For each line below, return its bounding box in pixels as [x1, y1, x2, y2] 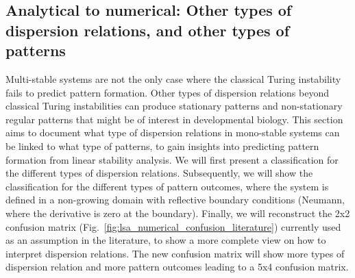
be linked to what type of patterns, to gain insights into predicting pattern [5, 138, 319, 153]
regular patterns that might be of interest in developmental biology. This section [5, 112, 343, 126]
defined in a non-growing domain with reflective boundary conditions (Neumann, [5, 192, 345, 207]
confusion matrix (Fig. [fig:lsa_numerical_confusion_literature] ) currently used [5, 219, 341, 233]
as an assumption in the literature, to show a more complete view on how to [5, 233, 326, 247]
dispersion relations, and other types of [5, 19, 290, 40]
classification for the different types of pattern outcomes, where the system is [5, 179, 329, 193]
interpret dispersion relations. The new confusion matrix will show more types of [5, 246, 345, 260]
